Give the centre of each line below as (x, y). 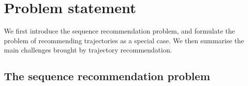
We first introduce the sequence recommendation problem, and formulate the (120, 31)
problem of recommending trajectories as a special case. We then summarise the (124, 40)
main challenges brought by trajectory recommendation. (88, 50)
